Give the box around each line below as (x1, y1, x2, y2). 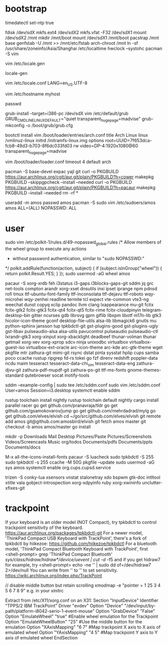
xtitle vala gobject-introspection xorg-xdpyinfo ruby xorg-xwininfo (5, 479, 141, 485)
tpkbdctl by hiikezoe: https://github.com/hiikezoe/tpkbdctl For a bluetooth (5, 541, 157, 547)
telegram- (142, 307, 163, 313)
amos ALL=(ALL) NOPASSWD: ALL (5, 205, 77, 211)
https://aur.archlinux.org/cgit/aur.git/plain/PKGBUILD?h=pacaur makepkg (5, 184, 156, 191)
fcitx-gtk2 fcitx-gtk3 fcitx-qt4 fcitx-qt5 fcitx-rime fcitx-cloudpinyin (5, 307, 141, 313)
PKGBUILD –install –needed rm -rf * (5, 190, 78, 196)
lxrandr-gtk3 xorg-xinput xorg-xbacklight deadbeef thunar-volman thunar (5, 334, 156, 340)
